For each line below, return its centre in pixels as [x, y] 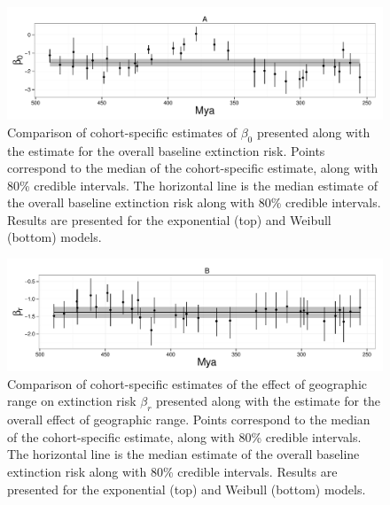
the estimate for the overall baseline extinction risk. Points [166, 150]
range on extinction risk [72, 401]
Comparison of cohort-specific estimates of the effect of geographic [187, 383]
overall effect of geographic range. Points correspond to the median [189, 420]
